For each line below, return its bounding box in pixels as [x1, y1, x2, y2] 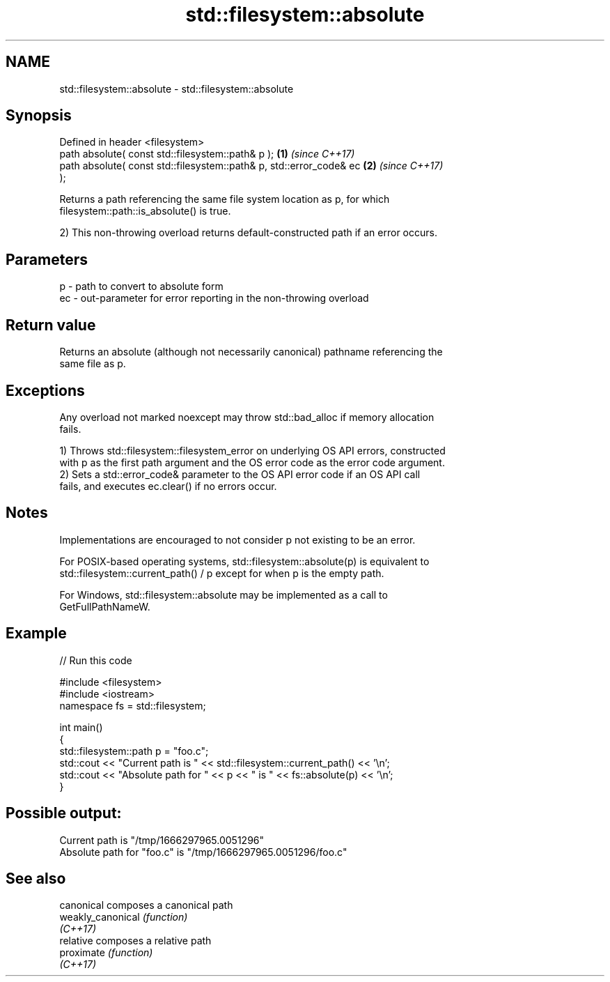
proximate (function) [59, 946, 153, 959]
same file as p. [59, 358, 126, 370]
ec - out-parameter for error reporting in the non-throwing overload [59, 292, 369, 305]
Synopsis [6, 107, 72, 125]
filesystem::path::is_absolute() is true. [59, 205, 231, 217]
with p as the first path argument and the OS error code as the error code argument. [59, 456, 445, 468]
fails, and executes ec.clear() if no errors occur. [59, 480, 277, 492]
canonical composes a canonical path [59, 899, 233, 912]
